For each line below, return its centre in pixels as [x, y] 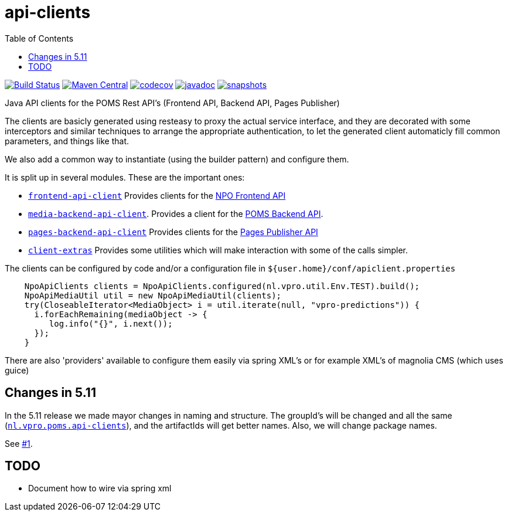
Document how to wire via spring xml [100, 488]
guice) [17, 370]
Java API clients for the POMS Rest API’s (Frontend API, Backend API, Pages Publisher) [172, 103]
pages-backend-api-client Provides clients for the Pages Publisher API [173, 232]
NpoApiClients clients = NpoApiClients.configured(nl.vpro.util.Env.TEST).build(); [222, 286]
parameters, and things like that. [67, 141]
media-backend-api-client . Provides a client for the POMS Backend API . [176, 213]
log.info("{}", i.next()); [111, 323]
